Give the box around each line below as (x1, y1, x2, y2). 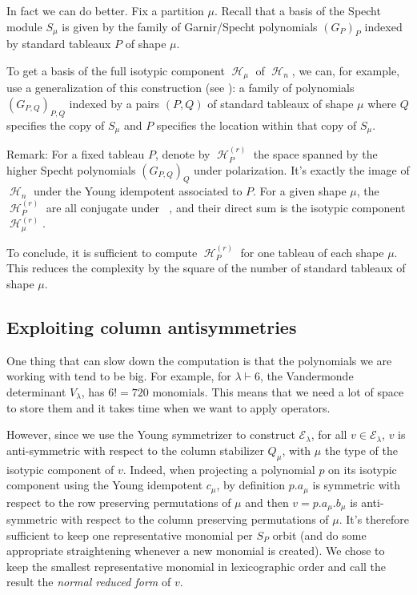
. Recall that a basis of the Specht (214, 2, 381, 18)
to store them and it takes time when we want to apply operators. (6, 399, 331, 416)
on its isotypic (328, 460, 397, 477)
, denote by (155, 146, 211, 163)
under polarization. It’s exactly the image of (194, 161, 410, 178)
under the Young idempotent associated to (34, 183, 243, 199)
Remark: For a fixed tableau (6, 146, 145, 163)
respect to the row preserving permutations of (6, 493, 231, 510)
